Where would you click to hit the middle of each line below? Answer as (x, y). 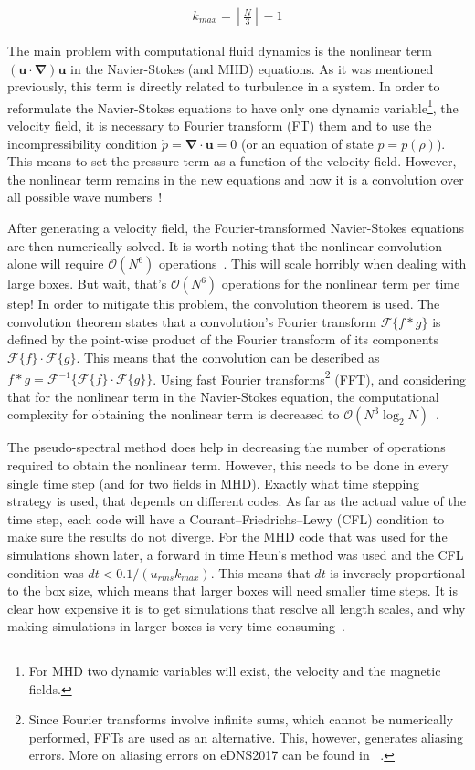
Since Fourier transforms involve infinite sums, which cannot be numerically (241, 719)
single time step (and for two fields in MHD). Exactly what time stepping (214, 483)
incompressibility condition (83, 143)
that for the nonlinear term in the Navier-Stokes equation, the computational (223, 396)
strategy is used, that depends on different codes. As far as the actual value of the (237, 501)
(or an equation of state (307, 143)
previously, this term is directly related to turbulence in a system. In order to (224, 86)
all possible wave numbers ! (85, 197)
